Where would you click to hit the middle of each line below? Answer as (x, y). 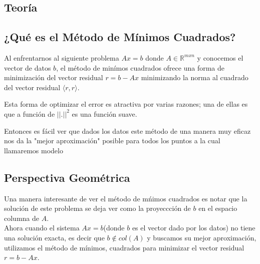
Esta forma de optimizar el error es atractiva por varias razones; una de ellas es (126, 104)
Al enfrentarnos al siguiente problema (62, 57)
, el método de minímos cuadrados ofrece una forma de (140, 67)
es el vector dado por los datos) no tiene (194, 228)
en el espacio (218, 208)
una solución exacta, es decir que (54, 237)
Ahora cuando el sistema (42, 228)
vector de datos (28, 67)
